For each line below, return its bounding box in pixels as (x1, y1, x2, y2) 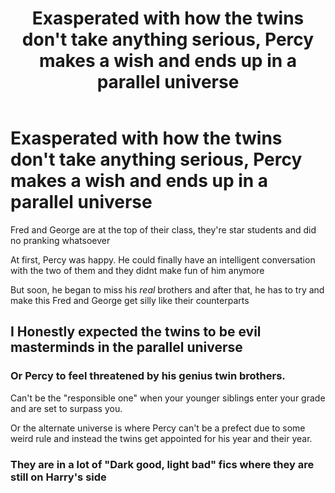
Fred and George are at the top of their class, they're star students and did (10, 223, 317, 236)
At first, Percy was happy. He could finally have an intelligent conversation (10, 253, 316, 266)
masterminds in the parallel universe (10, 339, 243, 356)
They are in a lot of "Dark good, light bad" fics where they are (10, 457, 315, 471)
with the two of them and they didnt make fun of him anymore (10, 264, 265, 276)
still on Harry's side (10, 470, 107, 484)
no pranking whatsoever (10, 234, 111, 246)
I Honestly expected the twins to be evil (10, 323, 262, 341)
